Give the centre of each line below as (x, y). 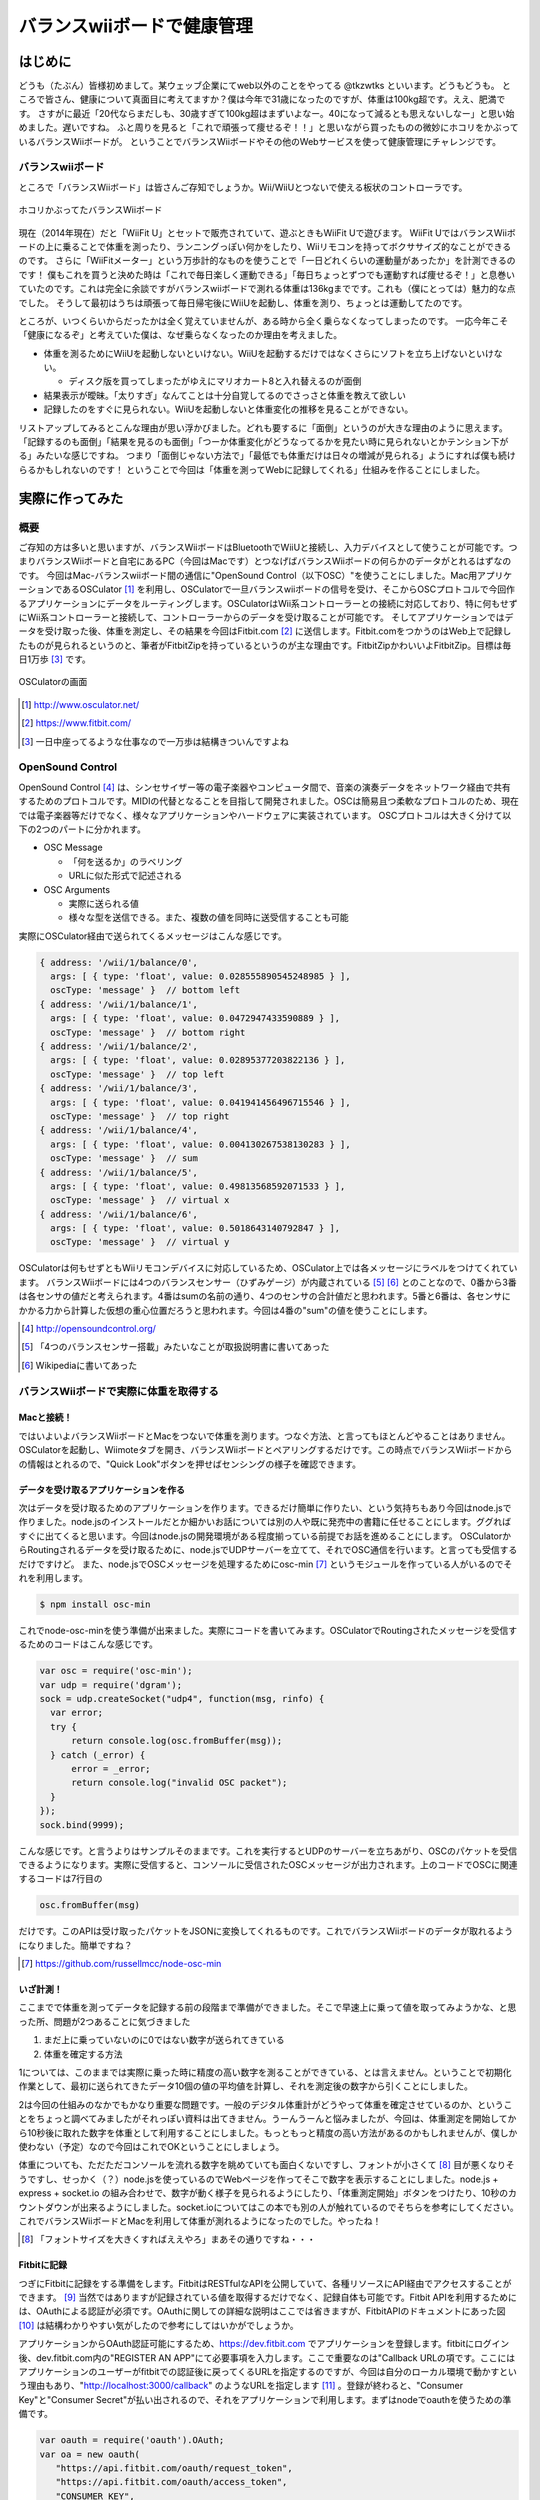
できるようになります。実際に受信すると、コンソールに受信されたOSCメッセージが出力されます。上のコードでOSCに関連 (268, 1864)
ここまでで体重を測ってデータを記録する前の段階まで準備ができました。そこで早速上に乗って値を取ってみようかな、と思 (267, 2007)
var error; (77, 1713)
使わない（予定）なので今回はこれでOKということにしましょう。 (151, 2146)
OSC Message (73, 847)
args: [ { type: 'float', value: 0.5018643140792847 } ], (195, 1228)
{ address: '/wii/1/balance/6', (119, 1214)
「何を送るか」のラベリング (125, 861)
